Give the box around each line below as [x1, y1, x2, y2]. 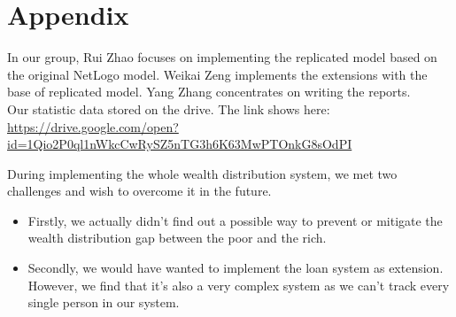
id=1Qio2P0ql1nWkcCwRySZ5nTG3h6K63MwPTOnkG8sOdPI [7, 135, 352, 153]
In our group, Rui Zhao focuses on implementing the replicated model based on [7, 48, 437, 66]
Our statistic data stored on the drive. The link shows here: [7, 99, 330, 118]
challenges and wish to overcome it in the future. [7, 182, 272, 200]
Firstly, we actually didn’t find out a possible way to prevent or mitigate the [27, 211, 443, 229]
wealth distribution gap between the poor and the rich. [27, 228, 327, 247]
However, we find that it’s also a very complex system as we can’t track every [27, 275, 450, 294]
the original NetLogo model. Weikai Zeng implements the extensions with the [7, 65, 428, 83]
